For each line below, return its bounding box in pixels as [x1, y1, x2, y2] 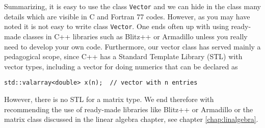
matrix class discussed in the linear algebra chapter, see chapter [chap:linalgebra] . [4, 114, 258, 124]
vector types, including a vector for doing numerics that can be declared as [4, 61, 238, 71]
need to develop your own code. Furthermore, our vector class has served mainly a [4, 41, 261, 52]
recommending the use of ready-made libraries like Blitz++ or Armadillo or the [4, 104, 253, 114]
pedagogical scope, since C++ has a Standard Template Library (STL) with [4, 51, 243, 62]
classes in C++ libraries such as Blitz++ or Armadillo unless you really [23, 31, 248, 41]
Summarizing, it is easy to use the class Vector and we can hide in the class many [4, 1, 261, 11]
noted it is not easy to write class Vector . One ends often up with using [4, 21, 229, 32]
